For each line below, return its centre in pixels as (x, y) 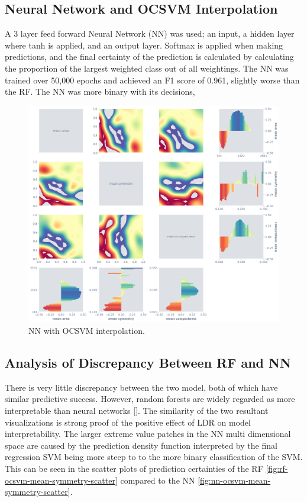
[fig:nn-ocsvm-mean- (234, 480)
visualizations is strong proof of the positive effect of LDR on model (128, 422)
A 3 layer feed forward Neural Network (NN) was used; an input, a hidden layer (150, 33)
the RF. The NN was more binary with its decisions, (100, 91)
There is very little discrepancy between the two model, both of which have (141, 387)
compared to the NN (158, 480)
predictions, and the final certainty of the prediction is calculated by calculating (149, 57)
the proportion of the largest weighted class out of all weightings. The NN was (147, 68)
